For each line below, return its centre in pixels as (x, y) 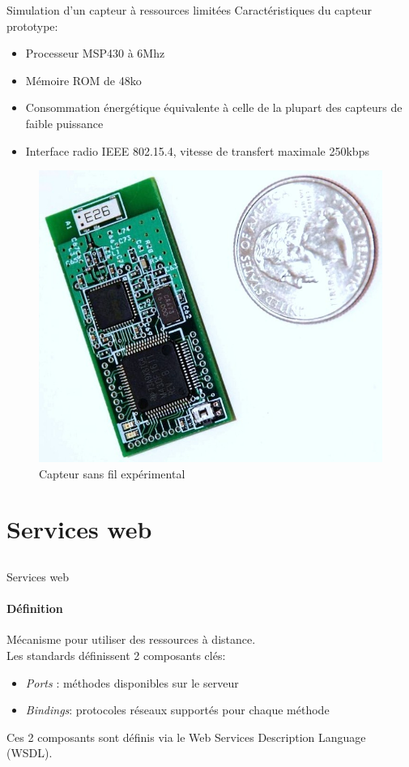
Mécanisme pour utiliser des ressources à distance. (131, 639)
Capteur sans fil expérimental (112, 473)
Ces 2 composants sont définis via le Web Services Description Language (186, 737)
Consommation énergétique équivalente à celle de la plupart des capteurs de (214, 107)
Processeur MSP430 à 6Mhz (95, 53)
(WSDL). (30, 753)
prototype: (32, 26)
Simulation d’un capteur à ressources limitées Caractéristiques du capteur (190, 10)
